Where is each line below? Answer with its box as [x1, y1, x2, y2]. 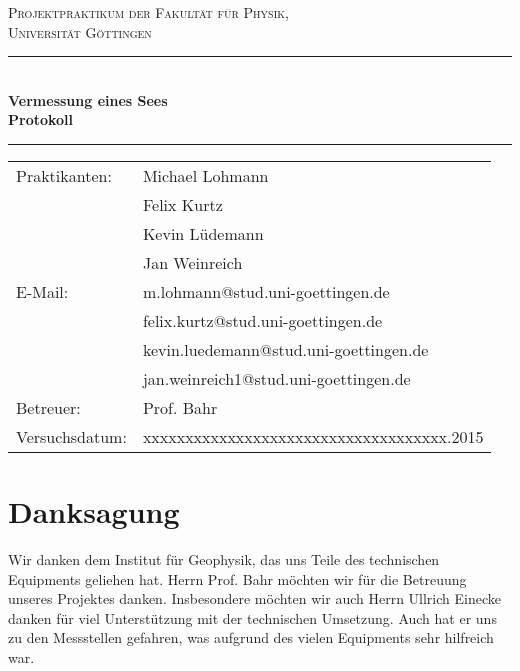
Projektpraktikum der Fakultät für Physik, [8, 2, 289, 22]
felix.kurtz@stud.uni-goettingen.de [142, 308, 383, 332]
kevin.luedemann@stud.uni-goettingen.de [142, 337, 429, 361]
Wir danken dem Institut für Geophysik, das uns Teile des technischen [8, 549, 440, 570]
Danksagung [8, 491, 180, 532]
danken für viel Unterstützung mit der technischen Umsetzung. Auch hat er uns [8, 607, 497, 628]
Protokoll [8, 109, 74, 130]
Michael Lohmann [142, 163, 269, 187]
